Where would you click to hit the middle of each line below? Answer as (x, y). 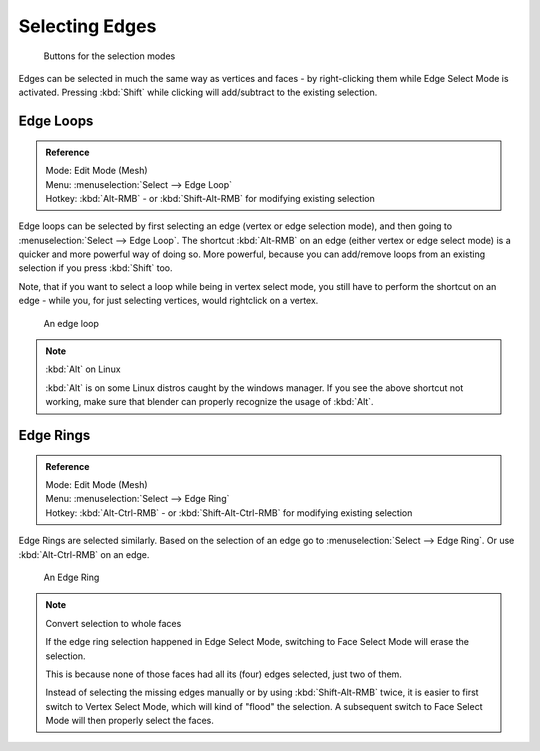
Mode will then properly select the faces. (129, 721)
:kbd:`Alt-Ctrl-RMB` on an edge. (84, 554)
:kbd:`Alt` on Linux (83, 369)
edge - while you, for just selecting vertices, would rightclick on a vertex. (168, 301)
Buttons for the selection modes (109, 56)
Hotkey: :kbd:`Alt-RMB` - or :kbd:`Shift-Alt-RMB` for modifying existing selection (210, 198)
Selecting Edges (87, 26)
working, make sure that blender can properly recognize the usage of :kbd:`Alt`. (209, 402)
